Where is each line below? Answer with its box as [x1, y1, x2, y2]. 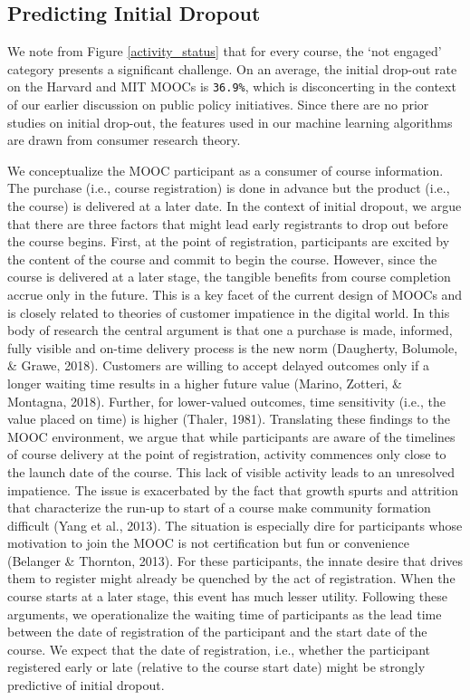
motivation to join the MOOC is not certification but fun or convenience [7, 533, 409, 552]
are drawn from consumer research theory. [7, 130, 241, 149]
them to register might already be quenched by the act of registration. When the [7, 569, 456, 588]
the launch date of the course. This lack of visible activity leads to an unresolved [7, 462, 455, 481]
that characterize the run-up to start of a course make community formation [7, 498, 431, 517]
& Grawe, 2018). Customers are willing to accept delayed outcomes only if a [7, 356, 429, 375]
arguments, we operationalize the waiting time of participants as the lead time [7, 604, 442, 623]
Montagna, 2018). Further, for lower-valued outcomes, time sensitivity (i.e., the [7, 391, 446, 410]
